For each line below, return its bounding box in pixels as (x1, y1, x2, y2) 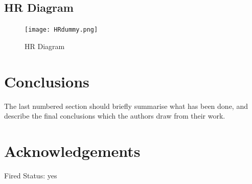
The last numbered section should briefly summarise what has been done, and (4, 100, 248, 111)
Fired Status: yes (4, 170, 57, 180)
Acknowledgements (4, 140, 141, 161)
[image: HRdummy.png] (25, 26, 98, 34)
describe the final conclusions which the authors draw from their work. (4, 110, 225, 121)
